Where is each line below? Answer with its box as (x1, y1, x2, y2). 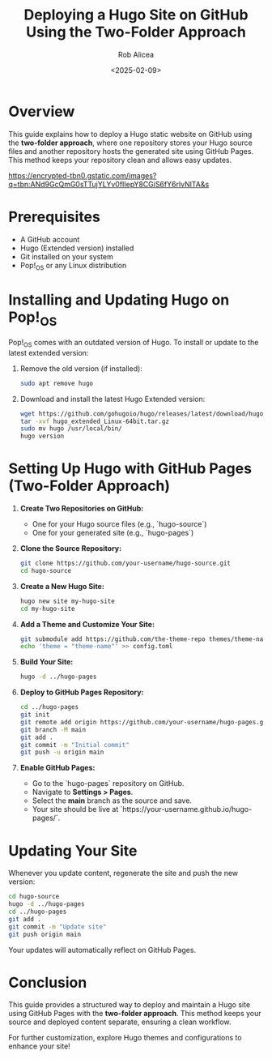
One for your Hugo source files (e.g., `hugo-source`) (32, 519, 207, 529)
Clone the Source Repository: (19, 544, 122, 553)
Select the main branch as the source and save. (32, 796, 193, 805)
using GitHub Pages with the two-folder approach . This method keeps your (8, 1009, 261, 1018)
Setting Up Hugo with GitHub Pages (8, 459, 253, 478)
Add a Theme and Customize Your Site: (19, 619, 155, 629)
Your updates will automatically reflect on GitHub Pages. (8, 945, 197, 954)
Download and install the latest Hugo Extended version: (19, 394, 206, 404)
